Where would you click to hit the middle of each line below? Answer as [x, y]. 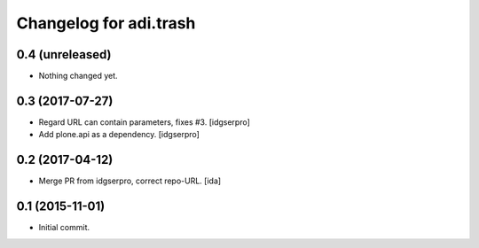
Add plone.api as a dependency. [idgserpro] [119, 135]
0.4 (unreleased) [64, 54]
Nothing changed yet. [79, 76]
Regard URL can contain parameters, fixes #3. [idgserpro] [144, 122]
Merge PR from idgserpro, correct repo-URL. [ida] [130, 181]
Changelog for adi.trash [106, 23]
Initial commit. [64, 228]
